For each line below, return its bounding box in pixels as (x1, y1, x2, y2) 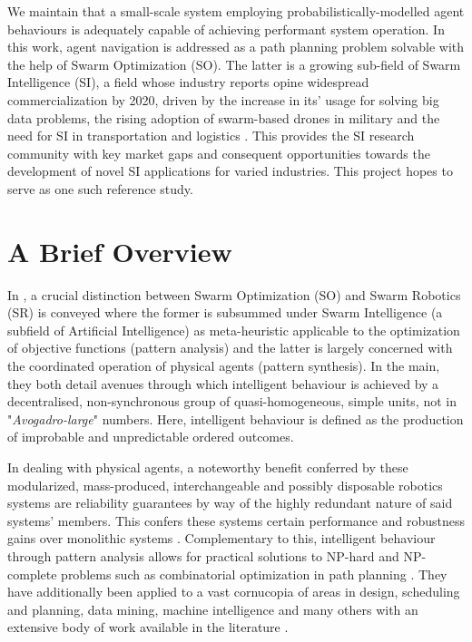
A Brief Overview (7, 232, 232, 269)
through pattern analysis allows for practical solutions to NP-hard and (7, 546, 399, 565)
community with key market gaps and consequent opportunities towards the (7, 143, 430, 162)
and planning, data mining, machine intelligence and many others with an (7, 599, 418, 618)
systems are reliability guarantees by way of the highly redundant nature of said (7, 493, 453, 512)
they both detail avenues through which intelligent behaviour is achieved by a (7, 374, 439, 393)
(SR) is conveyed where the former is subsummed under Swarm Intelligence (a (7, 303, 443, 322)
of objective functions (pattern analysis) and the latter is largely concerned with (7, 338, 453, 357)
